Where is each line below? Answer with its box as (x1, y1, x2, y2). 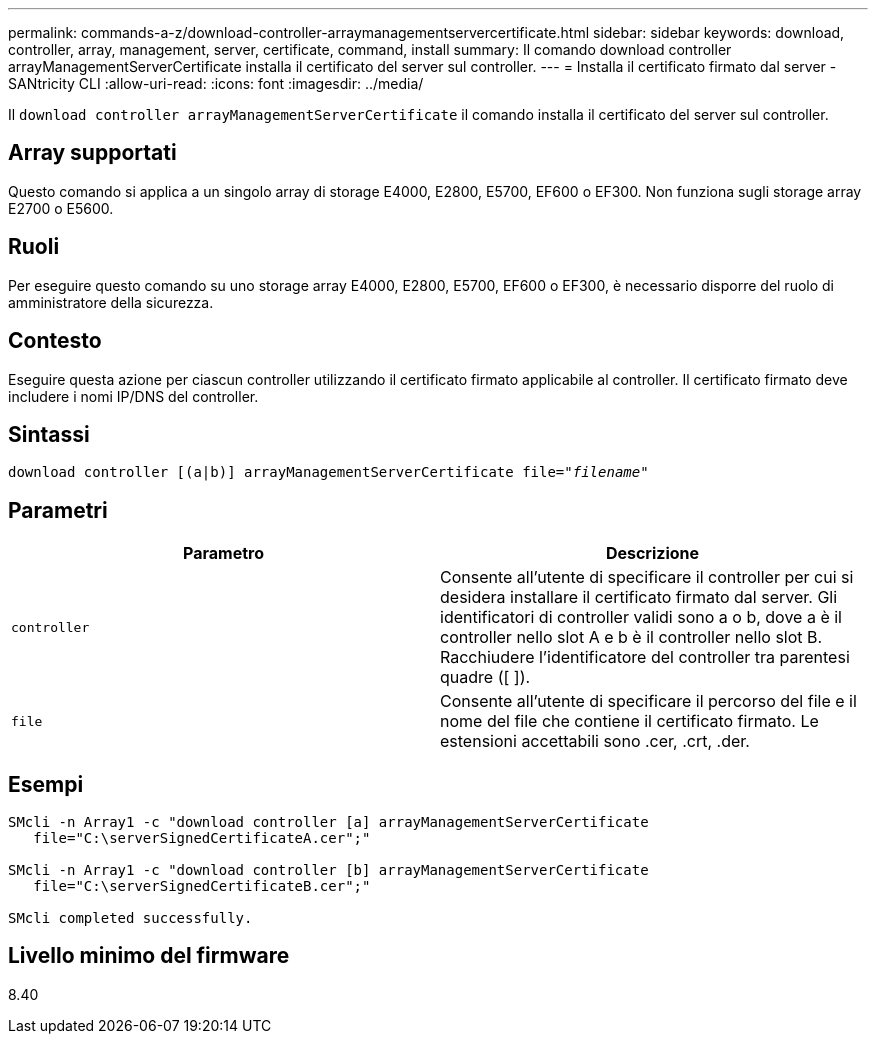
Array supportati (8, 140, 177, 166)
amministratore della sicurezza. (8, 293, 214, 311)
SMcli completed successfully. (8, 910, 253, 927)
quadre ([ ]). (440, 667, 531, 688)
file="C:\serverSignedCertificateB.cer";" (33, 878, 371, 895)
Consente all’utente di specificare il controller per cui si (440, 567, 854, 588)
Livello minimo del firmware (8, 943, 290, 969)
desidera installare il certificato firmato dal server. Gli (440, 587, 838, 608)
